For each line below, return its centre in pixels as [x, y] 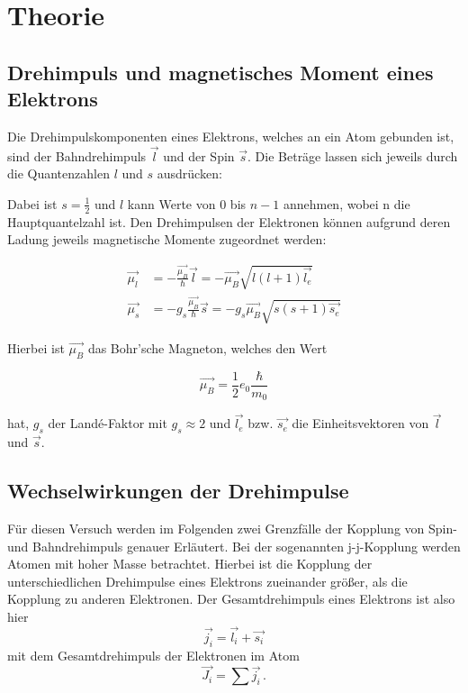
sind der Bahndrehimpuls [77, 155]
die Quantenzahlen [58, 173]
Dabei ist [32, 203]
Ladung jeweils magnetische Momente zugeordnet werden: [167, 239]
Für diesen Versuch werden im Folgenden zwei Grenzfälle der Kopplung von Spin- [232, 528]
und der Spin [199, 155]
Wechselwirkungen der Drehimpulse [178, 491]
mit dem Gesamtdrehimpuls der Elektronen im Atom [153, 655]
